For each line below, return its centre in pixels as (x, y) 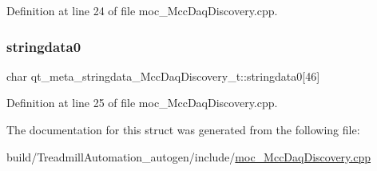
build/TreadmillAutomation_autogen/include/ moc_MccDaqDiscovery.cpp (188, 156)
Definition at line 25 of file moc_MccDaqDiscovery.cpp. (142, 103)
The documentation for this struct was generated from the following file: (183, 129)
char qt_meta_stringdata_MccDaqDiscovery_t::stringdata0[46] (163, 76)
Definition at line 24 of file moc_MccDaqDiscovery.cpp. (142, 10)
